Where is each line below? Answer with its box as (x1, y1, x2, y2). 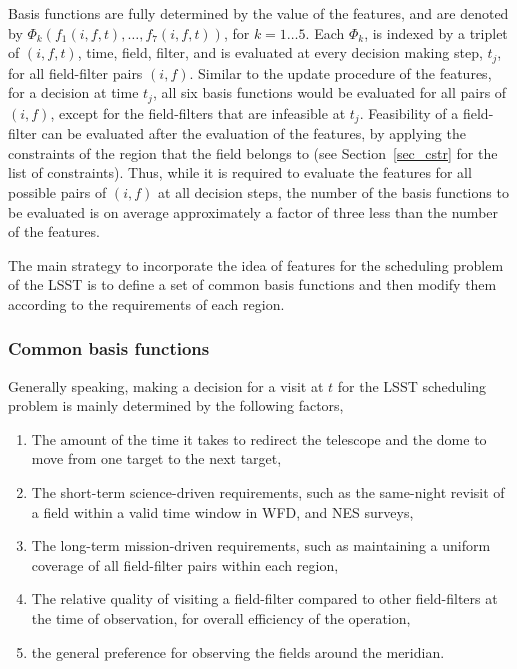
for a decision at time (8, 82, 139, 103)
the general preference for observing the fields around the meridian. (31, 641, 445, 662)
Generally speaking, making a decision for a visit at (8, 375, 324, 396)
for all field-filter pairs (8, 62, 143, 83)
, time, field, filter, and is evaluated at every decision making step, (77, 42, 483, 63)
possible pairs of (8, 181, 107, 202)
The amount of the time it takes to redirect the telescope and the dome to (31, 428, 487, 449)
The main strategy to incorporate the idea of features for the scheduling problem (8, 254, 504, 275)
